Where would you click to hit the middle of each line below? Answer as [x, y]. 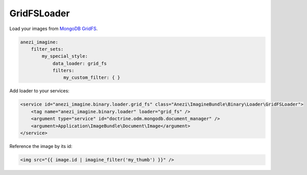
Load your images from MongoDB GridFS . [54, 29]
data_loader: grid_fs [80, 63]
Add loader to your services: [39, 91]
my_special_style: [65, 56]
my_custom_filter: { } [92, 78]
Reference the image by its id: [41, 146]
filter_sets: [47, 49]
